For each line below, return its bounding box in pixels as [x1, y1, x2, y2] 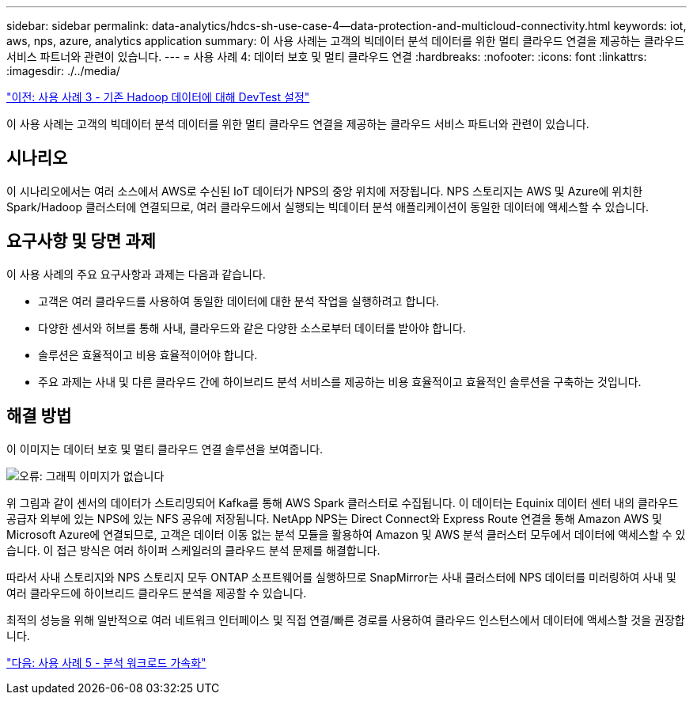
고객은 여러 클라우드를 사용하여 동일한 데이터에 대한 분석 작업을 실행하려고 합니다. [38, 294, 440, 308]
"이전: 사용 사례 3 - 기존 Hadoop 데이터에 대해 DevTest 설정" [6, 90, 310, 104]
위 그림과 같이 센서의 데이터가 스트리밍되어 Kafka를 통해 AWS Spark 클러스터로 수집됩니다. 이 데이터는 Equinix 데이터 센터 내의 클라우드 [6, 495, 679, 510]
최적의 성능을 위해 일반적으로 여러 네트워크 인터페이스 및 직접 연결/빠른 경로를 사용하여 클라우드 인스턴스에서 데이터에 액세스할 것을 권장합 [6, 612, 685, 627]
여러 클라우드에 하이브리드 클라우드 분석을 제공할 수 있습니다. [6, 585, 307, 600]
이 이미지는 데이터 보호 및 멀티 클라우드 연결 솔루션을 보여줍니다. [6, 441, 324, 456]
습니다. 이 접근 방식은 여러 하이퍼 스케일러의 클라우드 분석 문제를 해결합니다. [6, 543, 381, 557]
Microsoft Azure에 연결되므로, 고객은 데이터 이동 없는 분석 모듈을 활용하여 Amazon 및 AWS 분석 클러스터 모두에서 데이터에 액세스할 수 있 [6, 527, 686, 541]
